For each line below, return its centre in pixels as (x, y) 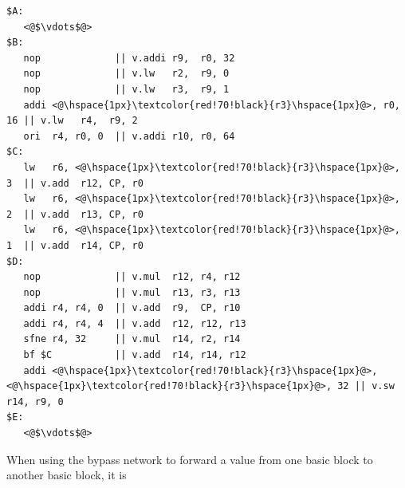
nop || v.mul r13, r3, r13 (132, 292)
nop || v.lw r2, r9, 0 (126, 74)
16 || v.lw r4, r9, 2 (72, 121)
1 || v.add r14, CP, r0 (75, 245)
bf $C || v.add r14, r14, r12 (135, 355)
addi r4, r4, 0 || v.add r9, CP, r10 (132, 308)
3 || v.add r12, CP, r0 (75, 183)
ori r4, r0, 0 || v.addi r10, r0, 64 (129, 136)
